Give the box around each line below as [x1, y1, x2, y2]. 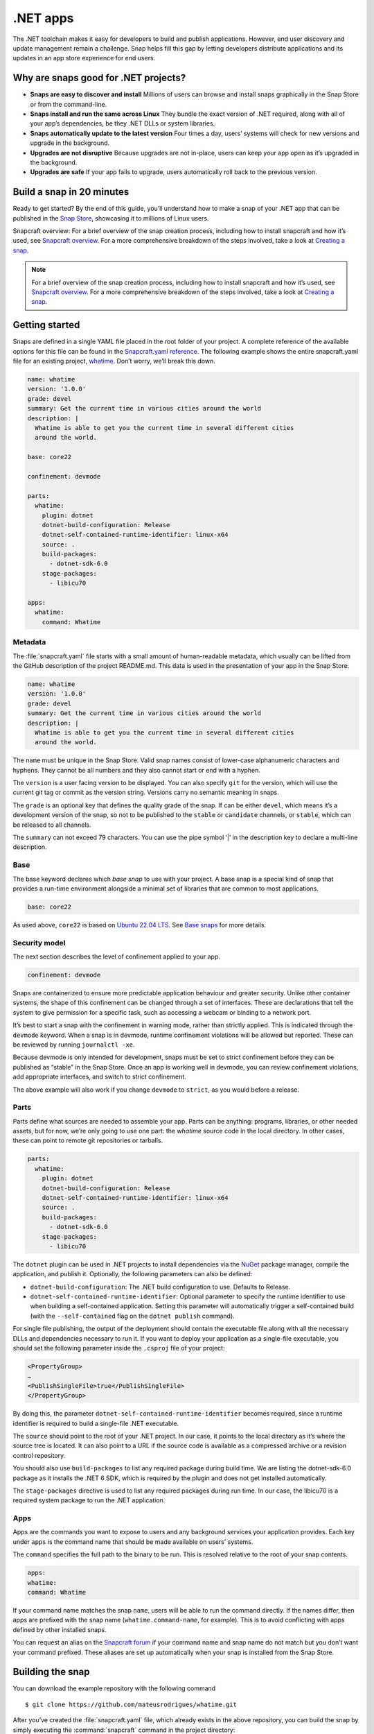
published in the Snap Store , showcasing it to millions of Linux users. [12, 214, 209, 222]
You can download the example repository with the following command [12, 1684, 216, 1692]
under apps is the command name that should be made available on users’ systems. [12, 1537, 253, 1546]
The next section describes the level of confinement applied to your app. [12, 952, 221, 961]
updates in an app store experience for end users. [12, 54, 156, 62]
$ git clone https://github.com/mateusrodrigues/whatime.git [25, 1700, 237, 1708]
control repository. [12, 1451, 66, 1459]
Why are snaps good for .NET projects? [12, 72, 186, 84]
